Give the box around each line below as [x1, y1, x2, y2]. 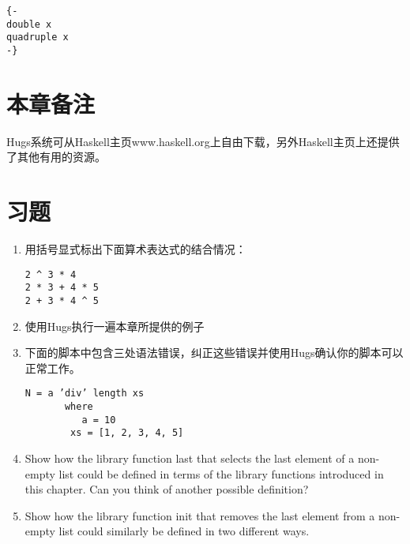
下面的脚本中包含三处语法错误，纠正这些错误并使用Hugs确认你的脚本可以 [24, 344, 404, 361]
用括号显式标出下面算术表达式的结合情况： [24, 241, 246, 257]
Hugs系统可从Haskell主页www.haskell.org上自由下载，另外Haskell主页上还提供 [6, 133, 400, 149]
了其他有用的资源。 [6, 148, 106, 165]
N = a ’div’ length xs [24, 388, 145, 400]
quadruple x [6, 32, 69, 43]
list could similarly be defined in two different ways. [58, 523, 310, 539]
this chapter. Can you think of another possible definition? [24, 481, 309, 497]
